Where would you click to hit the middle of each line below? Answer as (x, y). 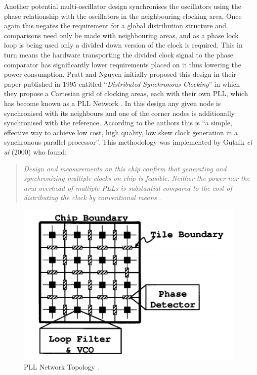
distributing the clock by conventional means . (92, 197)
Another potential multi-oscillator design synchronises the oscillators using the (123, 6)
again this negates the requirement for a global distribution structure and (115, 26)
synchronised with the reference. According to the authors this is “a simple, (118, 123)
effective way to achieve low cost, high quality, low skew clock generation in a (121, 132)
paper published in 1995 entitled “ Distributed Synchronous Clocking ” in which (122, 83)
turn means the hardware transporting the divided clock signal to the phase (119, 54)
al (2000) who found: (36, 151)
